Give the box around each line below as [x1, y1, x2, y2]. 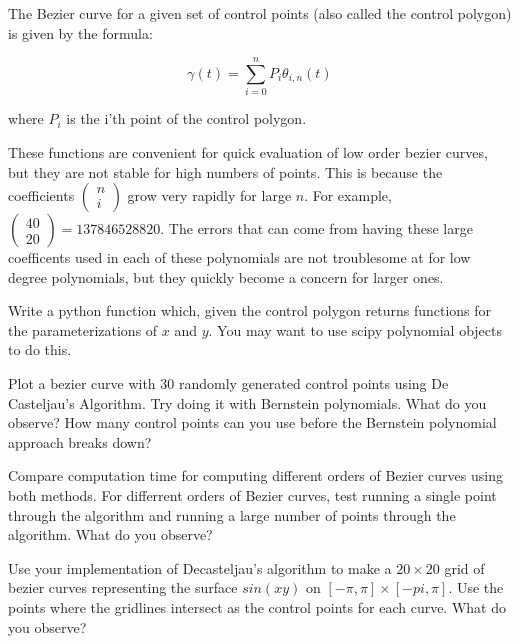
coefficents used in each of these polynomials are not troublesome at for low [8, 247, 471, 268]
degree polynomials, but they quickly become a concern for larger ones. [8, 266, 444, 287]
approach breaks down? [8, 431, 152, 452]
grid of [444, 557, 485, 578]
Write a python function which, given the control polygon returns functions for [8, 300, 492, 321]
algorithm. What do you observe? [8, 524, 213, 545]
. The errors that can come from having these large [160, 218, 473, 239]
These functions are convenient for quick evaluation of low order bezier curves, [8, 141, 488, 162]
